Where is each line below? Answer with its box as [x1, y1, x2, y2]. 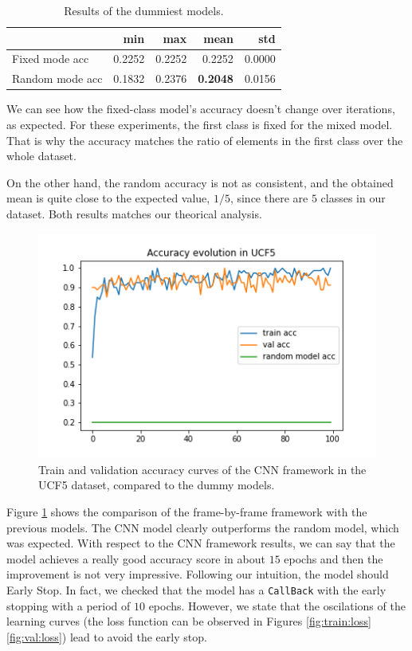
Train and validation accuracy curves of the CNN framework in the [38, 461, 367, 477]
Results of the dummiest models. [64, 2, 224, 18]
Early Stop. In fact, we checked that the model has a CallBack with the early [6, 581, 386, 598]
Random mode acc [12, 70, 103, 87]
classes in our [320, 190, 386, 206]
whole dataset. [6, 147, 77, 164]
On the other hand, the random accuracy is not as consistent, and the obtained [6, 174, 394, 190]
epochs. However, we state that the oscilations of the [148, 597, 406, 614]
